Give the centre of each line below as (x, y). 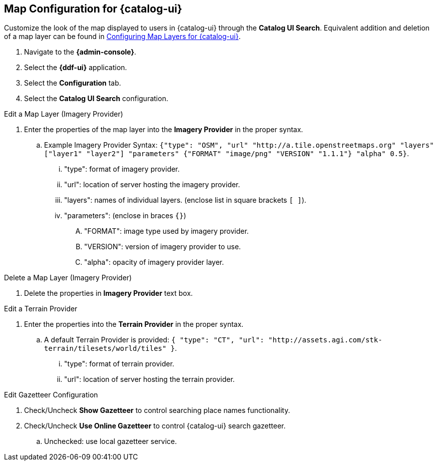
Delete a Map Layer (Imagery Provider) (68, 278)
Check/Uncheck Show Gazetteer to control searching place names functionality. (157, 410)
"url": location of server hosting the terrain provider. (149, 379)
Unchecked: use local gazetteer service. (111, 441)
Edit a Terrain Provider (41, 309)
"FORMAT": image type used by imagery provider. (166, 231)
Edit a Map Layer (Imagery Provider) (64, 114)
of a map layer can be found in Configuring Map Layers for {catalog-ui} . (122, 37)
